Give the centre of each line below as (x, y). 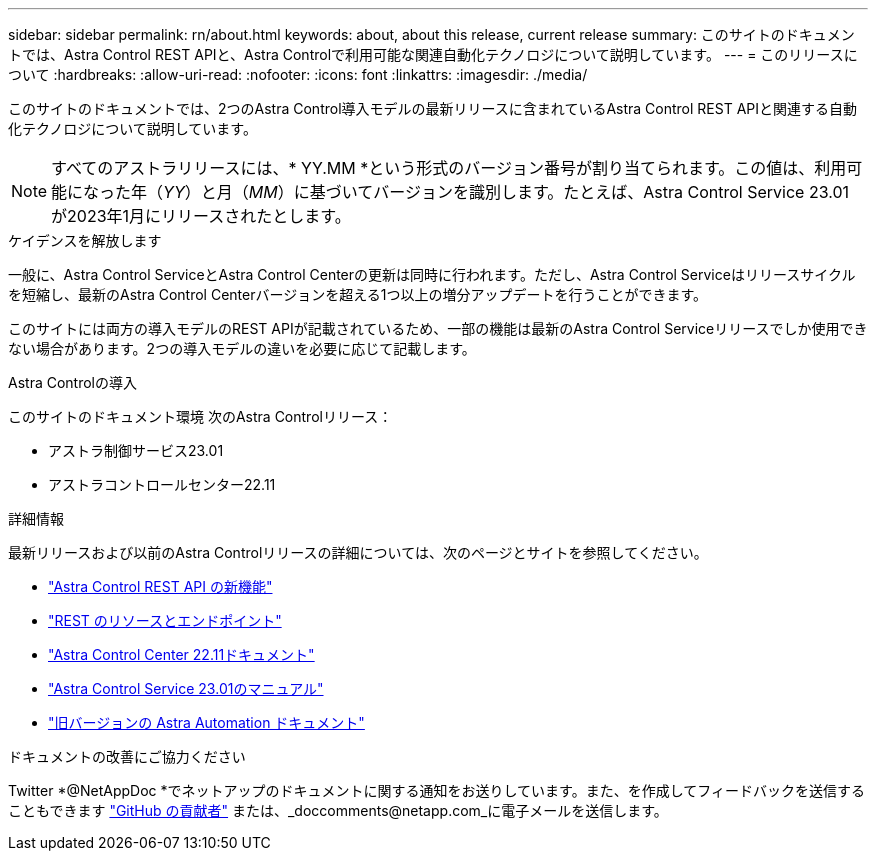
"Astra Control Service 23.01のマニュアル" (186, 688)
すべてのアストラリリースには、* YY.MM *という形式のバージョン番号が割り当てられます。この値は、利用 (449, 168)
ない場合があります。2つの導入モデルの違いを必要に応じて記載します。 (242, 348)
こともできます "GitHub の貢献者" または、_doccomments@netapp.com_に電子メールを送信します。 (338, 810)
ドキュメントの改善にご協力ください (127, 756)
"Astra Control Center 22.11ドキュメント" (181, 654)
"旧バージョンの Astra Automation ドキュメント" (206, 722)
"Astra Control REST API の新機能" (160, 586)
